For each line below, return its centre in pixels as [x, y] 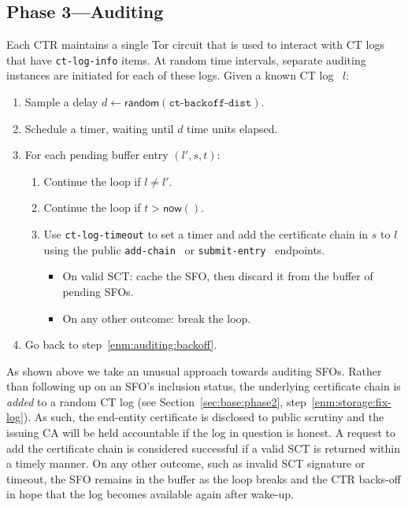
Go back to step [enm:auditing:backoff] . [121, 344]
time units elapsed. [232, 128]
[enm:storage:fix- [351, 401]
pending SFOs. [98, 291]
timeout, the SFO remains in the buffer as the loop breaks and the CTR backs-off [204, 478]
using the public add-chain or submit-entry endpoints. [184, 249]
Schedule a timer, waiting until [99, 128]
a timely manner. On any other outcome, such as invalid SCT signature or [186, 463]
